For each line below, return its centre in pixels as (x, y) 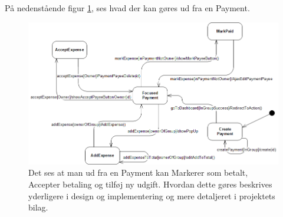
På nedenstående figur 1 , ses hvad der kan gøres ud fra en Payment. (127, 8)
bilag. (38, 207)
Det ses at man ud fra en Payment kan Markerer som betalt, (138, 172)
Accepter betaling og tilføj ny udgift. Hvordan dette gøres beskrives (150, 184)
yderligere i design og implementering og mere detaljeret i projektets (152, 195)
